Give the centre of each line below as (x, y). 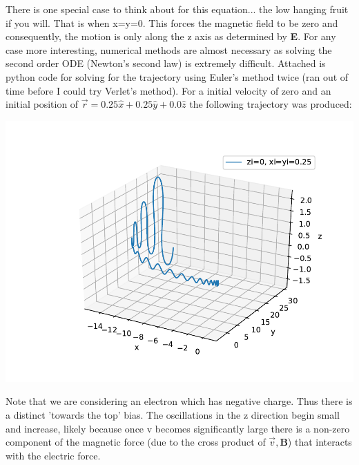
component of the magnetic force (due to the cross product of (136, 442)
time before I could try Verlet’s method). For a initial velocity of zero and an (168, 90)
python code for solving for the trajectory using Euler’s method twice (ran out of (177, 76)
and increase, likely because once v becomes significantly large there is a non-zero (178, 428)
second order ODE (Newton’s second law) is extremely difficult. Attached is (166, 63)
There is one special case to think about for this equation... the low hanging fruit (177, 9)
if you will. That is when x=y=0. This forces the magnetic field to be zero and (172, 22)
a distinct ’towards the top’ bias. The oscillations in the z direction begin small (173, 414)
